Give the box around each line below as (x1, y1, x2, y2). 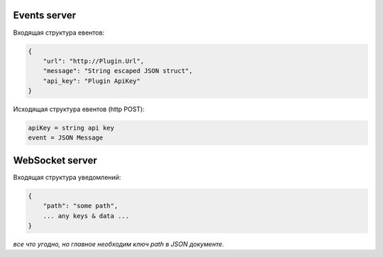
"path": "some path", (43, 202, 118, 210)
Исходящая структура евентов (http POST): (13, 105, 145, 113)
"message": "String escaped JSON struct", (43, 67, 193, 75)
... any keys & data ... (43, 212, 130, 219)
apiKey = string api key (28, 124, 115, 132)
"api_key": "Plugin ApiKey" (43, 76, 141, 85)
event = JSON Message (28, 134, 104, 142)
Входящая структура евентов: (13, 28, 105, 37)
